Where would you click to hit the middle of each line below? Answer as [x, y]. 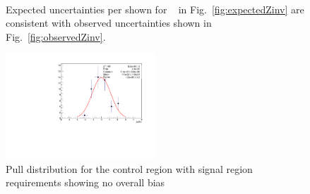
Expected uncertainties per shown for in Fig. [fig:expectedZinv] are [155, 9]
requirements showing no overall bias [85, 182]
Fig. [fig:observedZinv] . [56, 36]
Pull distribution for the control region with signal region [129, 168]
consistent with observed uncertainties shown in [109, 23]
